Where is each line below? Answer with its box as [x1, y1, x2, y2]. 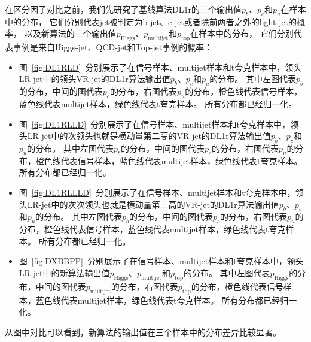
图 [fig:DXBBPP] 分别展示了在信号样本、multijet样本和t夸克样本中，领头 [19, 255, 304, 267]
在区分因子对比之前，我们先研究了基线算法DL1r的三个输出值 [5, 3, 242, 15]
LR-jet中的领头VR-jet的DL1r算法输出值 [19, 72, 170, 85]
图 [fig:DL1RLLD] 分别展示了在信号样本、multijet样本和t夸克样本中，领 [19, 117, 298, 130]
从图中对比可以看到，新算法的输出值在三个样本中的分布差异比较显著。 [5, 325, 281, 338]
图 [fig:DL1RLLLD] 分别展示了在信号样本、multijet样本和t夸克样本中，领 [19, 186, 304, 198]
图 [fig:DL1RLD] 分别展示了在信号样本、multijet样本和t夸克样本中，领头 [19, 60, 302, 73]
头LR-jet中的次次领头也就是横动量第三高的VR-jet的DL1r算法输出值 [19, 198, 279, 210]
